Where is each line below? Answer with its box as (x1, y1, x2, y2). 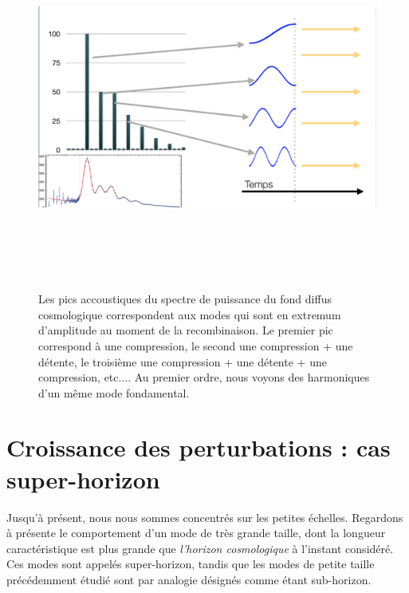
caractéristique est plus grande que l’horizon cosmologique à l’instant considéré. (6, 540, 394, 556)
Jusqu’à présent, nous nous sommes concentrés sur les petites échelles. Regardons (6, 508, 403, 525)
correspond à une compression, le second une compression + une (38, 337, 353, 354)
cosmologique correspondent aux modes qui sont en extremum (38, 306, 341, 322)
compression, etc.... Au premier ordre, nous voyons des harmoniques (38, 369, 370, 385)
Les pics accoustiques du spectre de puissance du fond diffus (38, 291, 332, 307)
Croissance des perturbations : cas (6, 431, 391, 464)
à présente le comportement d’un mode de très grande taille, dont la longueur (6, 524, 386, 541)
